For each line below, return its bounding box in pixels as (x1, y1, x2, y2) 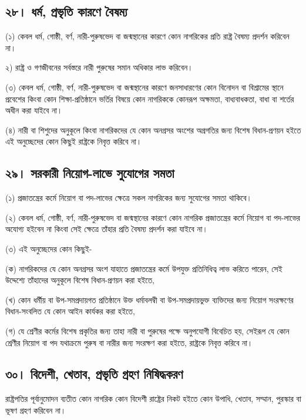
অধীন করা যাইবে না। (5, 104, 63, 116)
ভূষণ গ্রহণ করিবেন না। (5, 404, 66, 416)
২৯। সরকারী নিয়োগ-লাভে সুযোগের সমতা (5, 164, 174, 182)
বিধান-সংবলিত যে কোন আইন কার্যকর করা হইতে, (5, 305, 135, 317)
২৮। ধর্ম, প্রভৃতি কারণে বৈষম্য (5, 2, 127, 21)
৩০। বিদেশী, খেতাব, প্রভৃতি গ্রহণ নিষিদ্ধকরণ (5, 365, 183, 383)
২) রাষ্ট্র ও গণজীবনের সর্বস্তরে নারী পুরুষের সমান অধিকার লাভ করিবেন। (5, 61, 193, 73)
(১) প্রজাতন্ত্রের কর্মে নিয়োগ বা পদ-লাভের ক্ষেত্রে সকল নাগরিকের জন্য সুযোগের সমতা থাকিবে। (5, 191, 252, 204)
